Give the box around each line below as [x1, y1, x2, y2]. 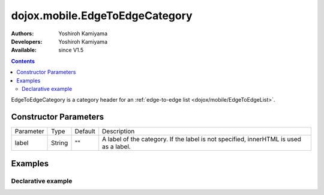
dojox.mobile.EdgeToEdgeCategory [11, 9, 193, 22]
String [51, 139, 68, 147]
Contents [11, 57, 35, 65]
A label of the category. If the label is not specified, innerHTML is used [102, 135, 301, 144]
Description [102, 127, 135, 136]
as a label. [102, 142, 131, 151]
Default [74, 127, 95, 136]
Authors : [11, 30, 34, 37]
